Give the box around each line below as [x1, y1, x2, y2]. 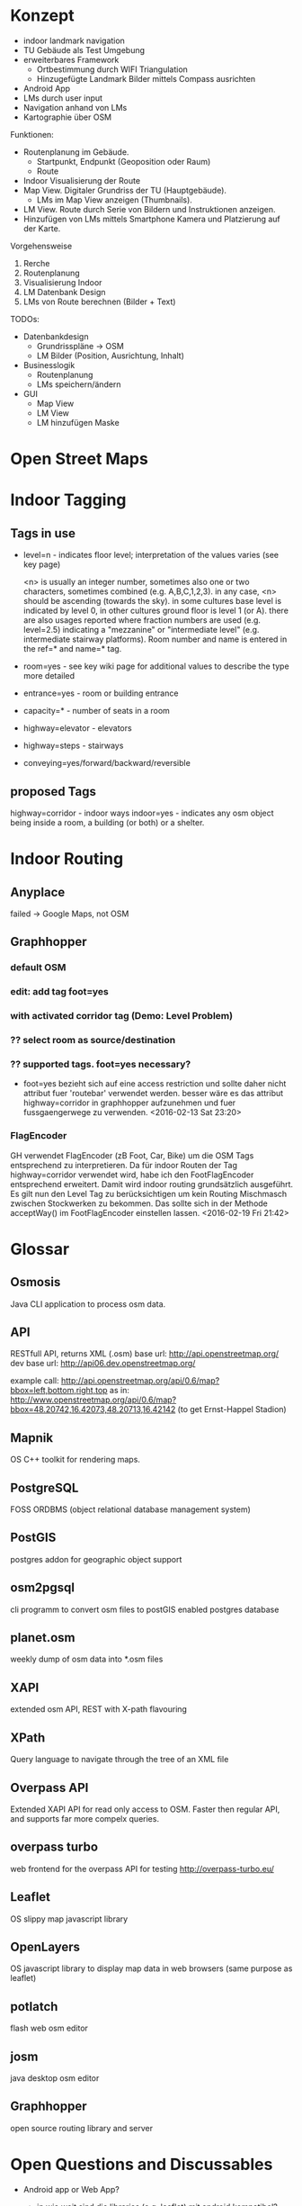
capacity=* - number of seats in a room [22, 706, 170, 716]
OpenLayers [10, 1939, 80, 1954]
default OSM [10, 961, 67, 974]
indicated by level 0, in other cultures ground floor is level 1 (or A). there [22, 605, 289, 617]
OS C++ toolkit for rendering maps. [10, 1454, 140, 1465]
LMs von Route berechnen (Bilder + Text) [22, 296, 176, 307]
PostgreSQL [10, 1480, 79, 1495]
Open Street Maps [10, 449, 149, 469]
